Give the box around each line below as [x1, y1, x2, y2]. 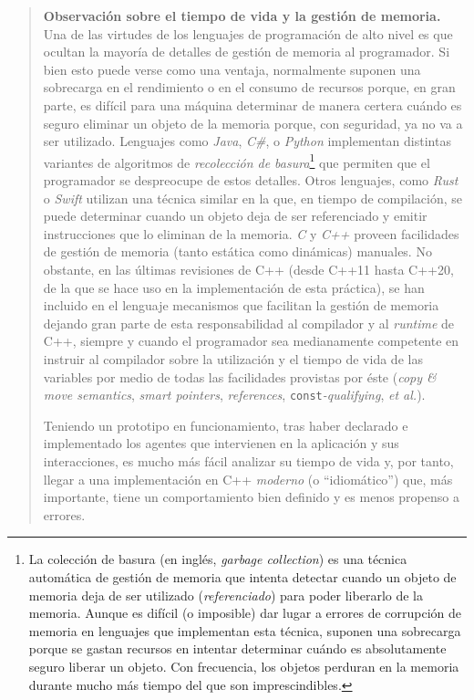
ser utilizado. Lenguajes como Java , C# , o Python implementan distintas [43, 131, 451, 151]
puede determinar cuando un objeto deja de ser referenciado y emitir [43, 206, 428, 225]
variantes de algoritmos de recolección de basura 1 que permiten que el [43, 150, 430, 172]
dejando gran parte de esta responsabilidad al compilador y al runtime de [43, 313, 455, 332]
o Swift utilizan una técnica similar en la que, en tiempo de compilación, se [43, 188, 462, 207]
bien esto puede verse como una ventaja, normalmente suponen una [43, 59, 421, 78]
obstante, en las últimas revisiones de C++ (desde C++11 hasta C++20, [43, 259, 454, 278]
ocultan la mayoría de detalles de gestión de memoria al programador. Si [43, 42, 450, 61]
